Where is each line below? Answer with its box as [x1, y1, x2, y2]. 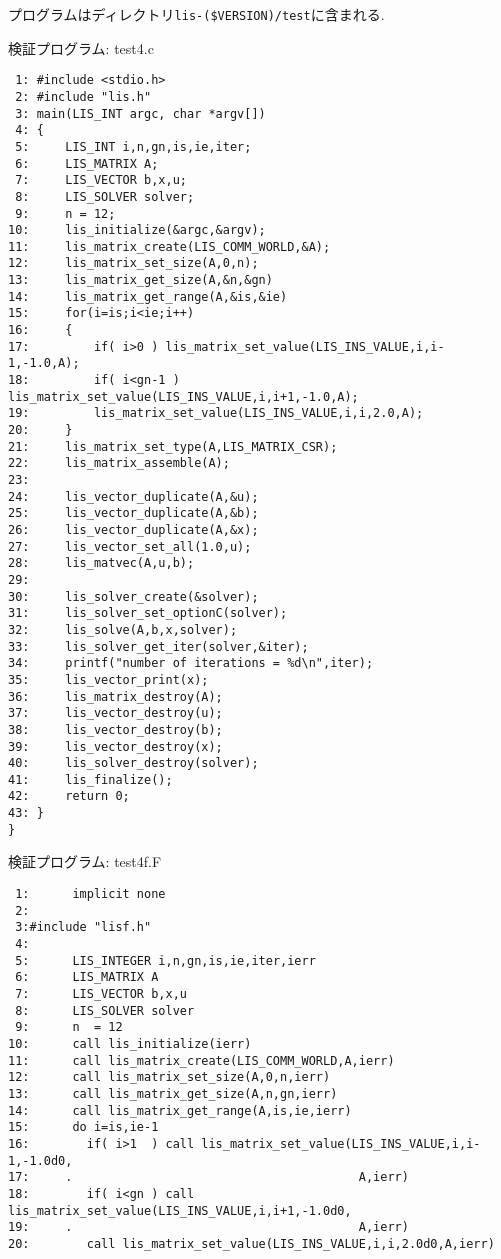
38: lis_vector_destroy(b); [8, 722, 223, 737]
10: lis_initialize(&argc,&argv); [8, 223, 266, 238]
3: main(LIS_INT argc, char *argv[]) [15, 106, 266, 121]
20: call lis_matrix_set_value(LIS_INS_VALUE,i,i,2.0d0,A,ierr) [8, 1236, 495, 1251]
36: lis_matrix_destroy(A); [8, 689, 223, 704]
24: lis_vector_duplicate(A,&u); [8, 489, 259, 504]
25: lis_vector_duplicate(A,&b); [8, 506, 259, 521]
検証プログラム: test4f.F [8, 851, 162, 872]
